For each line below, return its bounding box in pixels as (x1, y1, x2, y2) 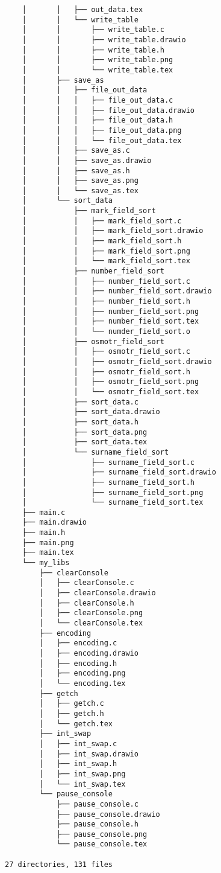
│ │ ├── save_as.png (22, 176, 139, 185)
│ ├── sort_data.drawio (22, 408, 160, 417)
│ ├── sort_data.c (22, 397, 139, 406)
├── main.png (22, 538, 74, 547)
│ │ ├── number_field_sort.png (22, 307, 199, 316)
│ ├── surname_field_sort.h (22, 478, 195, 487)
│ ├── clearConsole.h (39, 598, 134, 607)
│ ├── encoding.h (39, 659, 117, 668)
